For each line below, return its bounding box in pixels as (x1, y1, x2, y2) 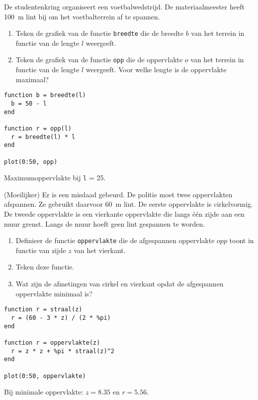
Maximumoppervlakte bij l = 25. (4, 172, 106, 183)
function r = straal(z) (4, 306, 83, 313)
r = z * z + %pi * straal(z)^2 (11, 347, 114, 355)
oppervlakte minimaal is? (15, 288, 92, 298)
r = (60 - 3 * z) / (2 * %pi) (11, 314, 111, 321)
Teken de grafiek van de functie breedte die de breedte (15, 28, 183, 38)
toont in (229, 235, 254, 246)
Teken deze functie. (15, 262, 75, 272)
